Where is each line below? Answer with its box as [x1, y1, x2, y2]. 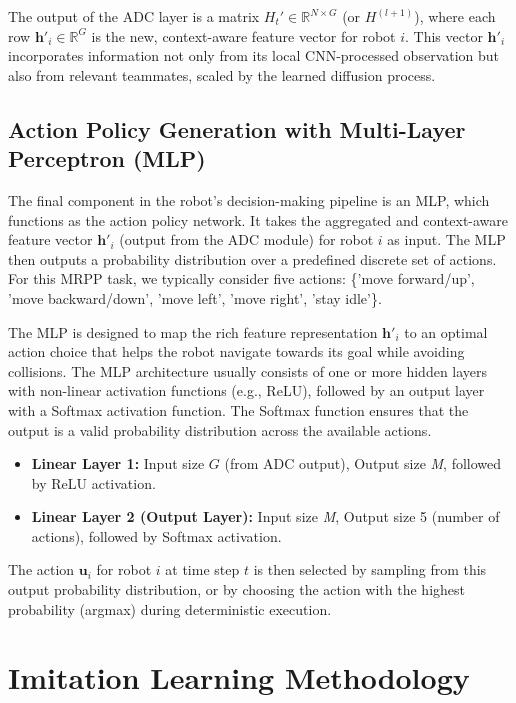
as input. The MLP [387, 229, 506, 250]
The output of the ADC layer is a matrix [8, 6, 260, 26]
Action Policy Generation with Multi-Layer [8, 113, 466, 144]
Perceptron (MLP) [8, 143, 206, 174]
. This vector [405, 25, 483, 46]
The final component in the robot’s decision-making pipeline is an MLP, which [8, 189, 490, 210]
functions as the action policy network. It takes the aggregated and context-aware [8, 209, 509, 230]
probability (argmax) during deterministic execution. [8, 598, 332, 619]
